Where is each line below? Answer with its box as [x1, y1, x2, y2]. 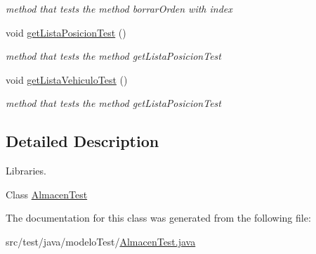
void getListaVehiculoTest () [6, 72, 128, 87]
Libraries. [6, 163, 46, 178]
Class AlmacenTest [6, 186, 88, 201]
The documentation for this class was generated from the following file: [6, 210, 311, 225]
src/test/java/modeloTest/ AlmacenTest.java [6, 234, 196, 248]
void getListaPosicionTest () [6, 25, 126, 39]
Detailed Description [6, 130, 159, 152]
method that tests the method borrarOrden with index [6, 1, 232, 15]
